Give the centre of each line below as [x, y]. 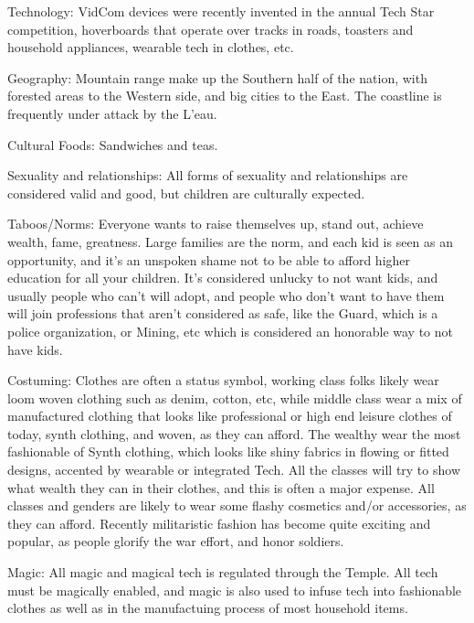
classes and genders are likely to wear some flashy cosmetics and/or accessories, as [237, 505]
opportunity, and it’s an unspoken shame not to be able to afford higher [209, 259]
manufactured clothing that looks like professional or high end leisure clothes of [230, 416]
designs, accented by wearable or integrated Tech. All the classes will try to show [234, 470]
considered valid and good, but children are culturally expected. [186, 193]
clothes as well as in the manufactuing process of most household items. [208, 608]
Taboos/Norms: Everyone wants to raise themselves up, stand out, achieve [216, 224]
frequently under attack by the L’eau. [112, 113]
